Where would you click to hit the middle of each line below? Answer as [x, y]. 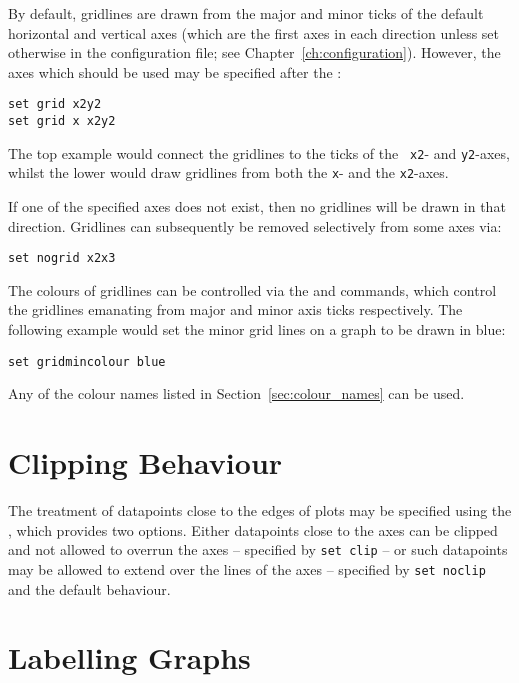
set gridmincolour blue [87, 361]
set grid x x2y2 [62, 121]
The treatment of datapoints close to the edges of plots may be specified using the [260, 510]
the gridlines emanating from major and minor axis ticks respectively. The [235, 309]
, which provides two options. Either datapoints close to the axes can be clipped [253, 529]
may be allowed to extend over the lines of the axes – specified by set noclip [247, 568]
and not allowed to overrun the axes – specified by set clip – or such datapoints [258, 549]
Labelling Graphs [129, 657]
